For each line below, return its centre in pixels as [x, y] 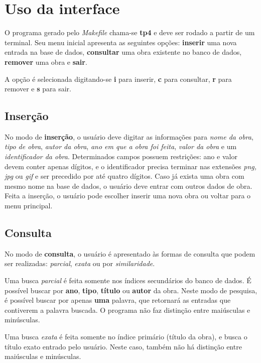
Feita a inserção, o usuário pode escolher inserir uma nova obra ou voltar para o [128, 196]
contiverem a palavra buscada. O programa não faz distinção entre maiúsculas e [127, 310]
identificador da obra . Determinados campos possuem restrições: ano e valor [121, 156]
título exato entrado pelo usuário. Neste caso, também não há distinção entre [123, 346]
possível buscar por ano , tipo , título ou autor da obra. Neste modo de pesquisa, [131, 290]
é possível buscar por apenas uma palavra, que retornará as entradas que [118, 300]
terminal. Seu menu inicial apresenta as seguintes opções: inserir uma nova [121, 42]
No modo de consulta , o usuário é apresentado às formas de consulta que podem [130, 253]
